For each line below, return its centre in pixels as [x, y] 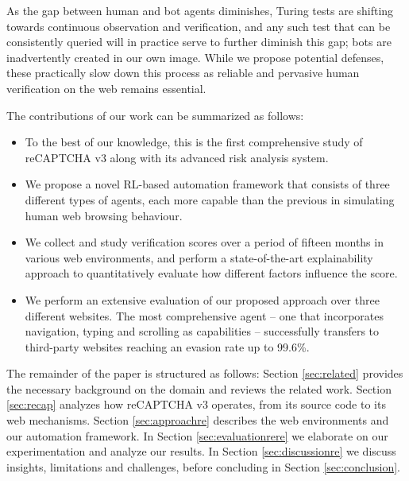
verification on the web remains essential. [106, 88]
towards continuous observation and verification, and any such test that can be [199, 26]
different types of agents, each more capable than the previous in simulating [210, 199]
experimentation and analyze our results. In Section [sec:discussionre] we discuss [201, 451]
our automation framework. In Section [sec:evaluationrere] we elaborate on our [197, 435]
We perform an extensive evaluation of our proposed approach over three [202, 299]
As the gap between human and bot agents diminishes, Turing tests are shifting [200, 10]
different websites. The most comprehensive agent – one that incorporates [204, 315]
